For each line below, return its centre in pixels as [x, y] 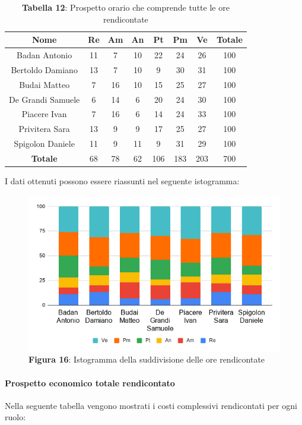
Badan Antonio [44, 55]
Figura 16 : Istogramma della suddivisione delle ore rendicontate [147, 359]
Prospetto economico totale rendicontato [90, 382]
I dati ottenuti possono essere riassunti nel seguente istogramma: [122, 181]
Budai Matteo [44, 84]
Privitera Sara [44, 129]
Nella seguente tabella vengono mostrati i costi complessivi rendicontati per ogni [151, 405]
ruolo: [15, 417]
